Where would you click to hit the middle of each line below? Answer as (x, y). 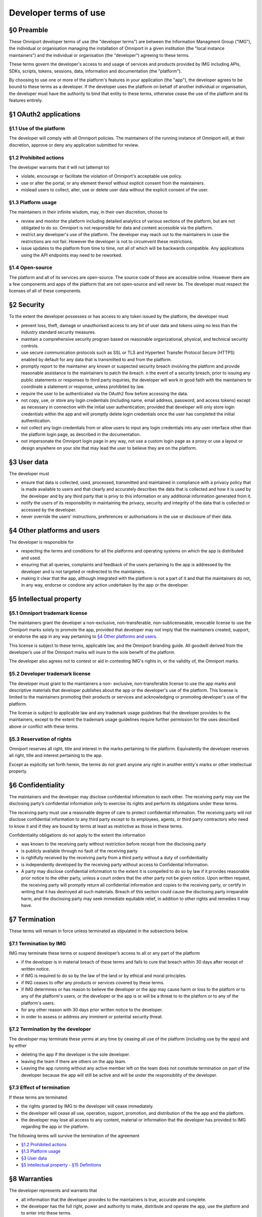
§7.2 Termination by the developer (50, 1029)
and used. (31, 558)
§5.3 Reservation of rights (40, 739)
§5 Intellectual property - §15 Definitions (61, 1165)
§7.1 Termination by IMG (38, 943)
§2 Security (27, 305)
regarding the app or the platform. (55, 1126)
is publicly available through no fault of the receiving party (79, 851)
